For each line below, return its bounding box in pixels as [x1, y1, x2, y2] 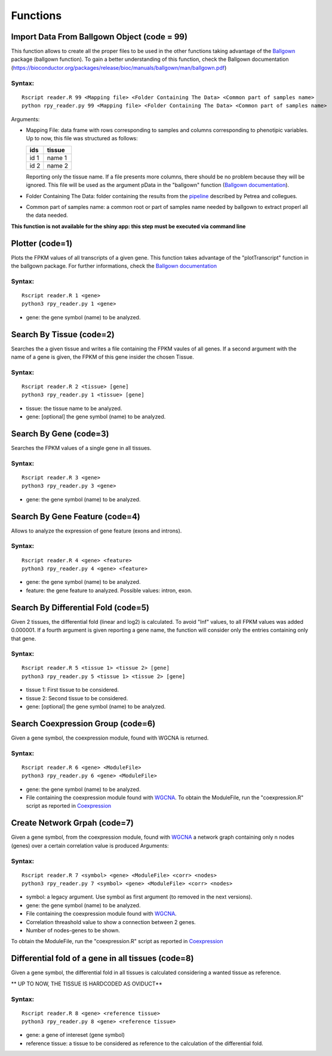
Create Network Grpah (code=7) [11, 818, 134, 828]
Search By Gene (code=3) [11, 429, 109, 439]
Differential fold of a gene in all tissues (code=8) [11, 953, 194, 963]
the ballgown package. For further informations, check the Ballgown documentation [11, 263, 217, 269]
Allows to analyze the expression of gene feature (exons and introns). [11, 527, 182, 534]
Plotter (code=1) [11, 238, 73, 248]
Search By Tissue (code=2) [11, 329, 115, 340]
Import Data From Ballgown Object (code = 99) [11, 32, 188, 42]
